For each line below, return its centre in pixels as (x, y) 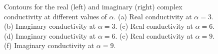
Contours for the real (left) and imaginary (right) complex (93, 6)
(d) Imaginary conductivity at (50, 35)
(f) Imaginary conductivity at (49, 45)
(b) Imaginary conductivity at (50, 26)
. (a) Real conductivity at (153, 16)
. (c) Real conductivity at (154, 26)
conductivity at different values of (55, 16)
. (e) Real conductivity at (154, 35)
